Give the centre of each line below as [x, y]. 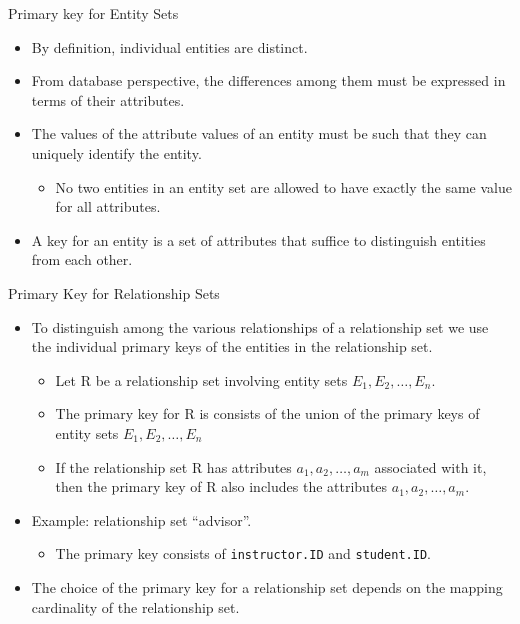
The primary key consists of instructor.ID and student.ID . [243, 553]
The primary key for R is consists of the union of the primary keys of [267, 413]
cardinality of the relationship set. [135, 606]
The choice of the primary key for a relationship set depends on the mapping [267, 586]
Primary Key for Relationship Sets [114, 292]
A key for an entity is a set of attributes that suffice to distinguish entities [258, 239]
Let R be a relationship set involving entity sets [201, 379]
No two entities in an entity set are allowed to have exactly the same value [283, 186]
